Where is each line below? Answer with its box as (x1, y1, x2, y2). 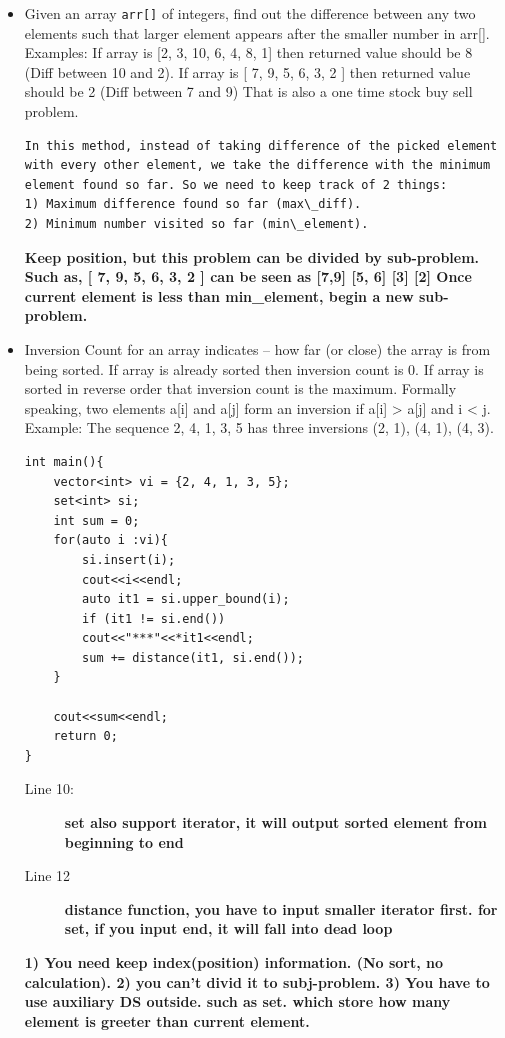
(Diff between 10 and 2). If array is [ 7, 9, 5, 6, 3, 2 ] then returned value (24, 61, 471, 82)
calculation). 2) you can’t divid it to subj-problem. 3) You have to (24, 971, 490, 992)
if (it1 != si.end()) (82, 611, 226, 626)
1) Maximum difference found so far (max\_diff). (24, 197, 362, 212)
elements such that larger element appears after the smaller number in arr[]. (24, 22, 490, 43)
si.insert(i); (82, 552, 176, 567)
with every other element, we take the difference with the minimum (24, 158, 491, 173)
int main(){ (24, 454, 104, 469)
